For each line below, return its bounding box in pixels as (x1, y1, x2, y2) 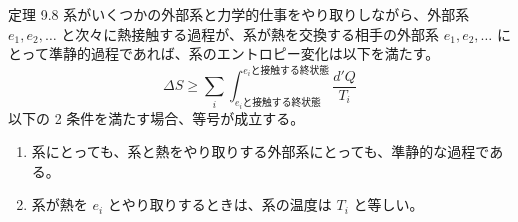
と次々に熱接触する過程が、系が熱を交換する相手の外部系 (61, 23, 440, 44)
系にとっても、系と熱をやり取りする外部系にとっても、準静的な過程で (31, 141, 490, 162)
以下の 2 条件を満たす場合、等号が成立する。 (8, 107, 305, 128)
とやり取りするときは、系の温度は (107, 194, 332, 215)
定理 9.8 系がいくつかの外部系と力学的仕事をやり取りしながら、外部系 (8, 3, 470, 24)
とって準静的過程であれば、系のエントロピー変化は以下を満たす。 (8, 43, 440, 64)
